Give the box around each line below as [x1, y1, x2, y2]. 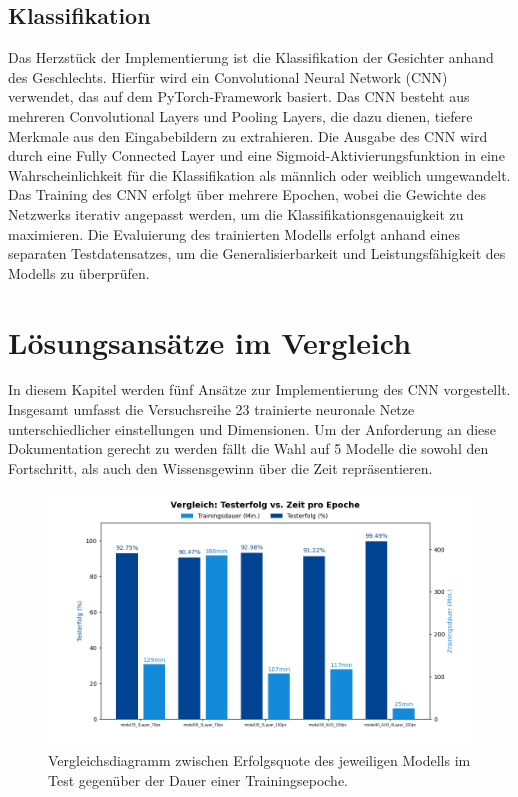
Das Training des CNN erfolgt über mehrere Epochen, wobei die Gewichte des [8, 184, 487, 205]
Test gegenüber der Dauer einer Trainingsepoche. [48, 770, 348, 790]
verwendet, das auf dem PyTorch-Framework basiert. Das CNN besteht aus [8, 86, 470, 107]
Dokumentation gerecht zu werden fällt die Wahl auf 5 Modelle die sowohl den [8, 438, 489, 459]
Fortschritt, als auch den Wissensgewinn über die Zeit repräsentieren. [8, 457, 433, 478]
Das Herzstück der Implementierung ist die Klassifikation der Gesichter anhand [8, 47, 494, 68]
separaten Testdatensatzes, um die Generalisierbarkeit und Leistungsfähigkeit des [8, 243, 506, 264]
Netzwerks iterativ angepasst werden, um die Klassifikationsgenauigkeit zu [8, 203, 464, 224]
